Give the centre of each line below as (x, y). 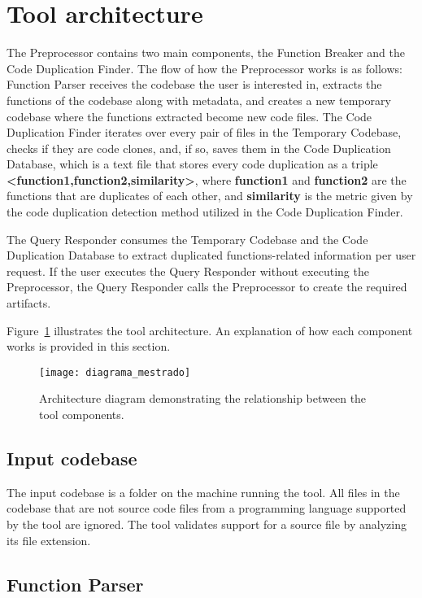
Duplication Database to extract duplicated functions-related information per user (211, 255)
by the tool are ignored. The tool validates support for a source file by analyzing (207, 524)
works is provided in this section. (89, 346)
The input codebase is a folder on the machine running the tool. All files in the (203, 492)
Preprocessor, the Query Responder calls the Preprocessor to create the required (207, 287)
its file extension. (49, 540)
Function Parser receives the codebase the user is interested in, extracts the (194, 84)
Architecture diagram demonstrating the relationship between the (203, 398)
